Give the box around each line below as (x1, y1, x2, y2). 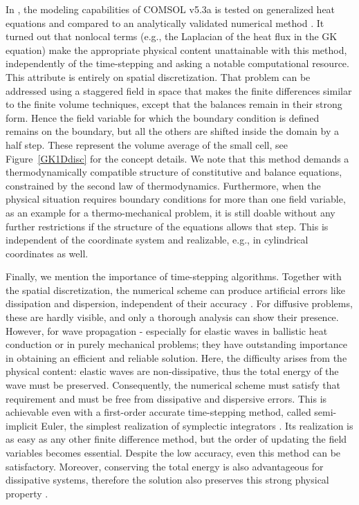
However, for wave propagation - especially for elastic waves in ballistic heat (6, 323, 328, 338)
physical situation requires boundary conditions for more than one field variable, (6, 192, 346, 206)
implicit (6, 418, 38, 432)
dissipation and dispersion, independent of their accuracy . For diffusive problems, (6, 296, 353, 311)
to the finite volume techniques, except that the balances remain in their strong (6, 97, 342, 111)
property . (6, 486, 48, 500)
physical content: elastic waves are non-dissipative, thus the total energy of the (6, 364, 339, 378)
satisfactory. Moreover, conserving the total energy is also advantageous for (6, 459, 324, 473)
